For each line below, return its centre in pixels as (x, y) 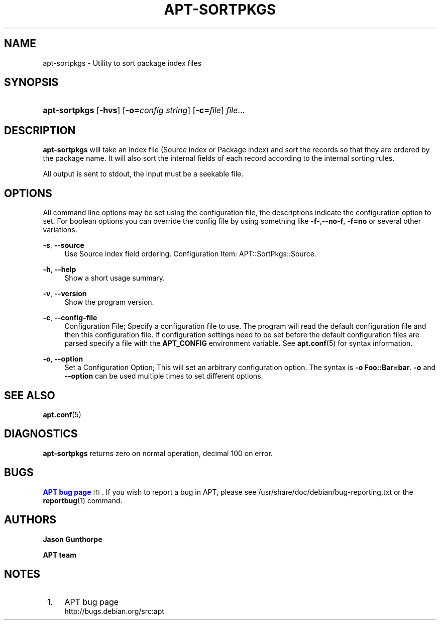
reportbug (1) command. (83, 500)
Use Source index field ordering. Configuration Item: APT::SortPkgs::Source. (190, 254)
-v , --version (65, 294)
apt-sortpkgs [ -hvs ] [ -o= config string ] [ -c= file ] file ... (144, 110)
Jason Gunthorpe (73, 539)
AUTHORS (30, 520)
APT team (60, 555)
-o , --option (63, 359)
